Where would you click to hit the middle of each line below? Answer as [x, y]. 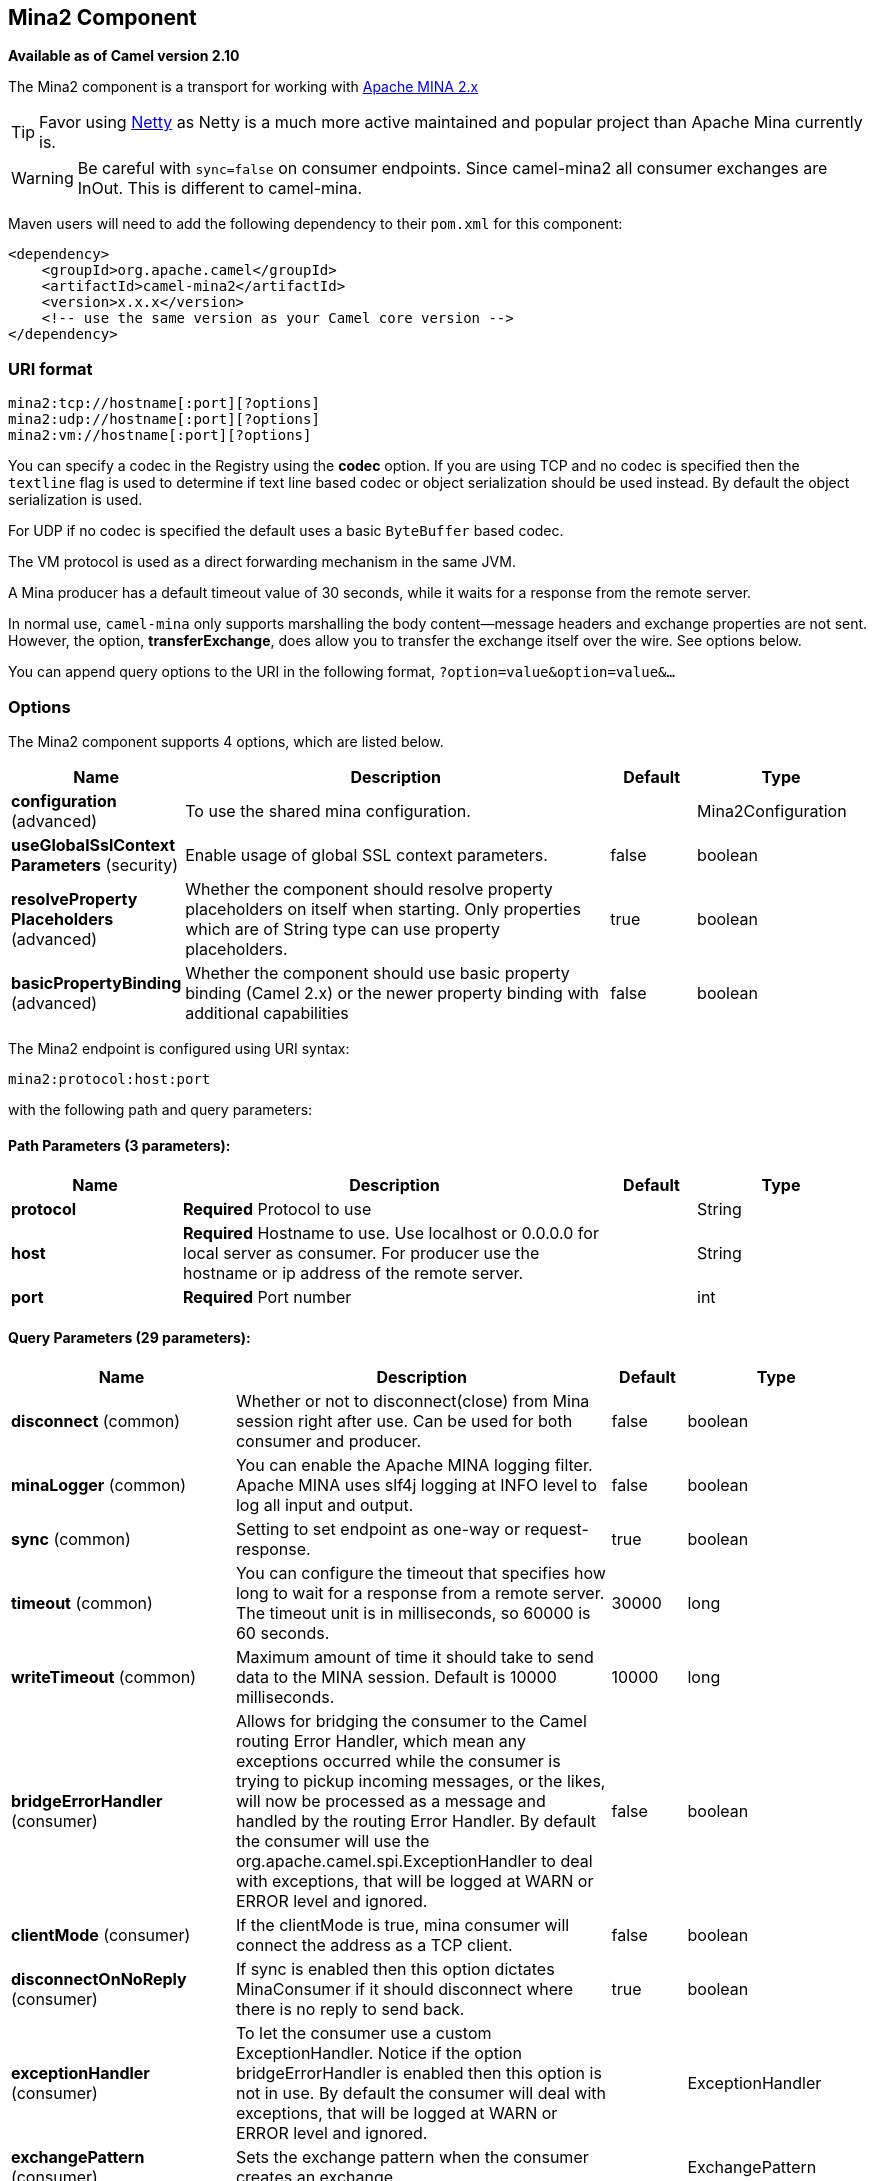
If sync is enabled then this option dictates [395, 1969]
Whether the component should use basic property [377, 972]
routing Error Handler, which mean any [381, 1741]
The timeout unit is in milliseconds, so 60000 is [413, 1613]
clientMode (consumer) [101, 1935]
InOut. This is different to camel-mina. [220, 188]
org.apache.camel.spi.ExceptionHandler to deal [414, 1861]
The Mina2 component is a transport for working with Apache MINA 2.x [243, 87]
